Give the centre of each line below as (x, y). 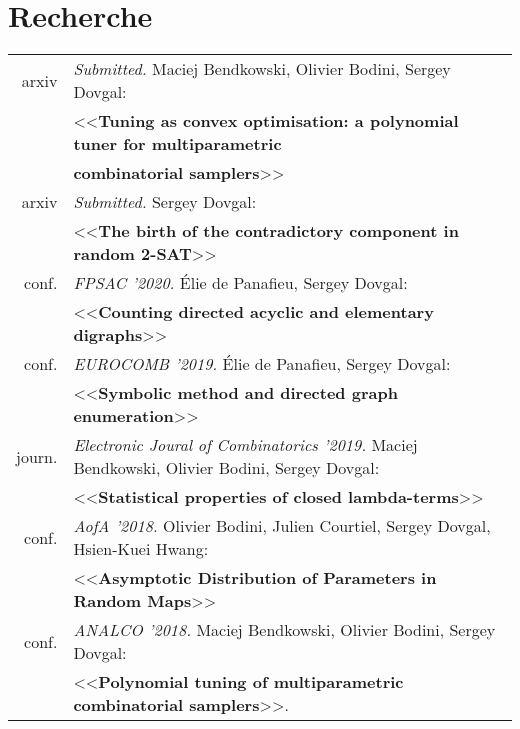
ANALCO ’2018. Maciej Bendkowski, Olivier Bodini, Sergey (284, 630)
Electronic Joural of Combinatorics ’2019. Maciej (245, 445)
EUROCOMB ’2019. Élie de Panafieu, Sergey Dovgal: (262, 364)
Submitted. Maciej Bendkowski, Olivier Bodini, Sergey (262, 69)
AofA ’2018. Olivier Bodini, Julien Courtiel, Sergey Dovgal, (282, 526)
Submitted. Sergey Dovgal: (165, 202)
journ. (37, 456)
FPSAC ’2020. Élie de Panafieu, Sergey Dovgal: (240, 283)
